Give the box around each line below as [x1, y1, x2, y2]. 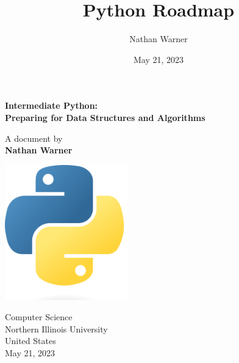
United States [5, 334, 56, 347]
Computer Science [5, 310, 73, 323]
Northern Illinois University [5, 322, 108, 335]
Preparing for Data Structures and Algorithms [5, 111, 205, 123]
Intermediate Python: [5, 99, 98, 112]
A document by [5, 131, 63, 144]
